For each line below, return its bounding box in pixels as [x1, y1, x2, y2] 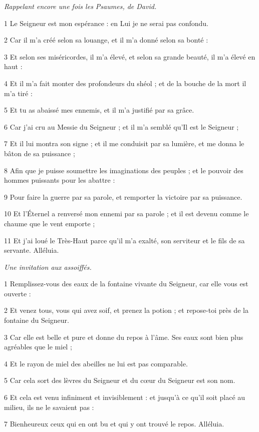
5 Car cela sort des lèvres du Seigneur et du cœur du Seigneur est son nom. [4, 375, 235, 385]
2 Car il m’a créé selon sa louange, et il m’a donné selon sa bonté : [4, 35, 208, 45]
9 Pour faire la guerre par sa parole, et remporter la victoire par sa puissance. [4, 191, 242, 202]
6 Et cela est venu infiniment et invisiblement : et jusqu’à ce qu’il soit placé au [4, 392, 245, 402]
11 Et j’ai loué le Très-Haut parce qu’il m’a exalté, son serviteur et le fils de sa [4, 235, 245, 245]
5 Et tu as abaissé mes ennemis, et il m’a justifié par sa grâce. [4, 105, 194, 115]
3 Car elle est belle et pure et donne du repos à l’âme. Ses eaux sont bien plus [4, 331, 243, 342]
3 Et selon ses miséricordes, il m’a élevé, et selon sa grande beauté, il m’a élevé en [4, 51, 255, 62]
